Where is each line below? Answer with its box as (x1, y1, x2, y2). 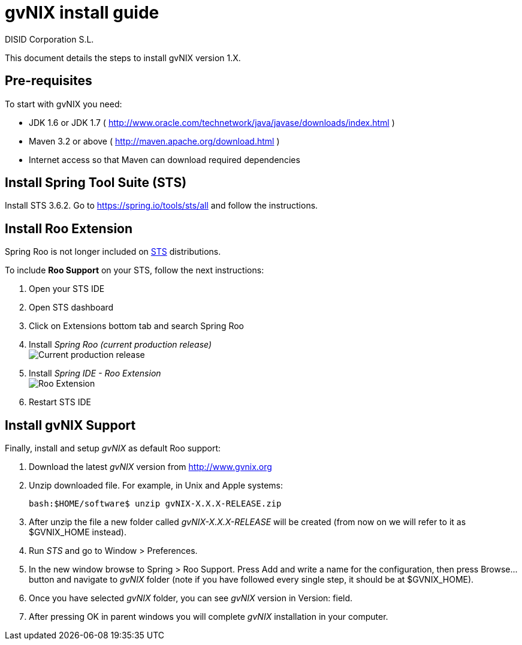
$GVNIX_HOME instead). (29, 527, 126, 538)
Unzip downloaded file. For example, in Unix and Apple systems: (29, 480, 283, 491)
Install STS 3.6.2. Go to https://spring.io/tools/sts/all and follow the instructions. (5, 200, 318, 211)
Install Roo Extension (5, 221, 133, 236)
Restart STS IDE (29, 397, 92, 408)
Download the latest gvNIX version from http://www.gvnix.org (29, 462, 272, 472)
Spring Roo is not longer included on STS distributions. (5, 246, 221, 257)
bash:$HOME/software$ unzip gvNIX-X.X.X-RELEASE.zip (29, 499, 282, 509)
